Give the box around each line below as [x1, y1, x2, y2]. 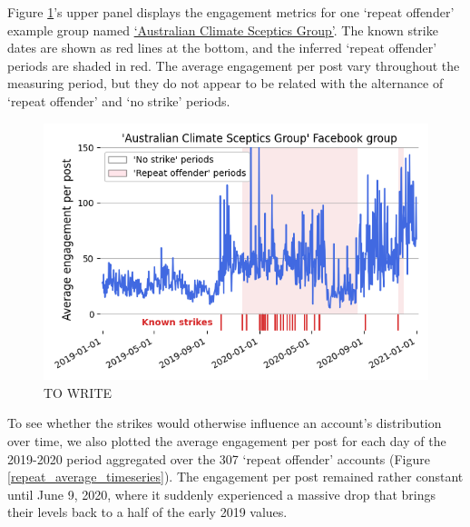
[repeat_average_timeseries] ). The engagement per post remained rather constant [7, 467, 464, 486]
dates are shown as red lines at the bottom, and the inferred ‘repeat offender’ [7, 38, 437, 57]
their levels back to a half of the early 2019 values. [7, 502, 288, 522]
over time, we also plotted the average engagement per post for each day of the [7, 432, 446, 450]
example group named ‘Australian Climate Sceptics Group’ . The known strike [7, 20, 438, 39]
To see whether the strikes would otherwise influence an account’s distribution [7, 413, 442, 433]
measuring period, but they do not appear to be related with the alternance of [7, 74, 444, 93]
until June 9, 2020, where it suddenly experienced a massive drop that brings [7, 484, 436, 503]
